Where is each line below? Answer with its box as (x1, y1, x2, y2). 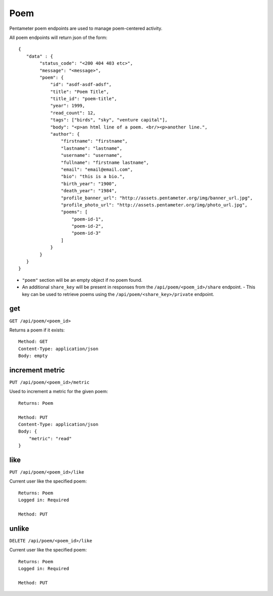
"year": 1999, (50, 103, 85, 109)
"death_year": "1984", (61, 188, 117, 194)
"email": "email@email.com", (61, 166, 133, 172)
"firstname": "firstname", (61, 138, 128, 144)
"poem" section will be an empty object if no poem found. (22, 277, 143, 283)
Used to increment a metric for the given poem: (9, 389, 108, 395)
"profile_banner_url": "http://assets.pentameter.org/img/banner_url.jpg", (61, 195, 253, 201)
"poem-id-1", (71, 216, 104, 222)
